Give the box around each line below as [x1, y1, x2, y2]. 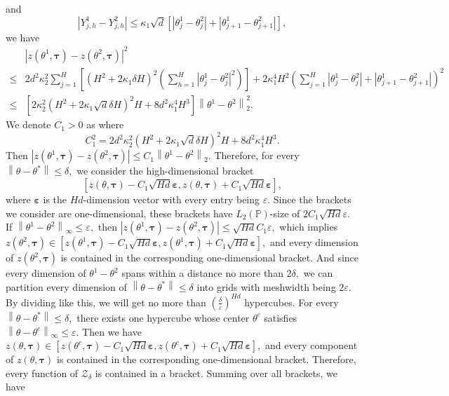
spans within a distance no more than [121, 266, 283, 280]
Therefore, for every [214, 148, 300, 163]
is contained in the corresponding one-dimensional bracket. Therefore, [57, 352, 356, 367]
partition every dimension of [6, 279, 127, 294]
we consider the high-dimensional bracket [76, 163, 254, 178]
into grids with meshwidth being [196, 279, 336, 294]
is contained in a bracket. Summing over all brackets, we [95, 365, 337, 380]
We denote [6, 117, 51, 132]
